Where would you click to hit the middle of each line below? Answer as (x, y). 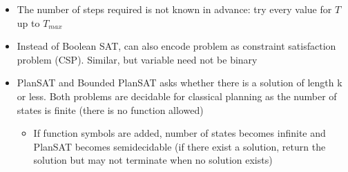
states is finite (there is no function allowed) (110, 109)
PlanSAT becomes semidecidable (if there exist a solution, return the (180, 146)
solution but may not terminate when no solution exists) (153, 160)
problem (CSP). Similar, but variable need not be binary (137, 59)
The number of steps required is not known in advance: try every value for (174, 9)
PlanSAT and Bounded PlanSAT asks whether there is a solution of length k (180, 83)
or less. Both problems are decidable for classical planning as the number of (177, 96)
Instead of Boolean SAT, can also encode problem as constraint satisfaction (176, 46)
